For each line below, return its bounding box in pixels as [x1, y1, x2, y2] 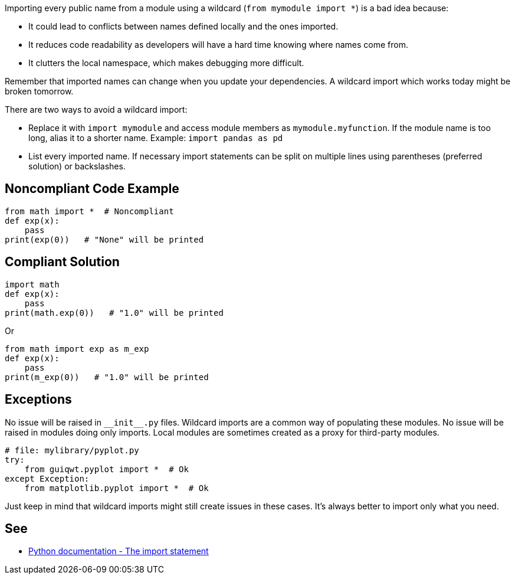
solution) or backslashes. [28, 161, 126, 171]
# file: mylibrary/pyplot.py [5, 445, 139, 455]
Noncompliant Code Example [5, 181, 179, 197]
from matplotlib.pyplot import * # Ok [24, 483, 209, 493]
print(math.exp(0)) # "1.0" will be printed [5, 308, 224, 318]
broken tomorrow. [5, 86, 74, 96]
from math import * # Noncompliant [5, 206, 174, 216]
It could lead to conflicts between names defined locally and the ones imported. [28, 21, 339, 31]
